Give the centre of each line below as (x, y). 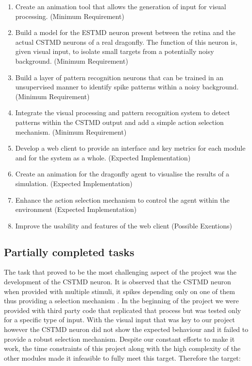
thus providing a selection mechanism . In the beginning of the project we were (121, 301)
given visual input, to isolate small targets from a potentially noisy (115, 51)
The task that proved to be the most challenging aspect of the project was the (120, 272)
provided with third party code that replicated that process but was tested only (123, 310)
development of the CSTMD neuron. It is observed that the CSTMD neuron (118, 282)
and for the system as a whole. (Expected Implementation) (103, 157)
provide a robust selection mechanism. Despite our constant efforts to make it (119, 339)
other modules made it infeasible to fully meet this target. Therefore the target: (122, 357)
